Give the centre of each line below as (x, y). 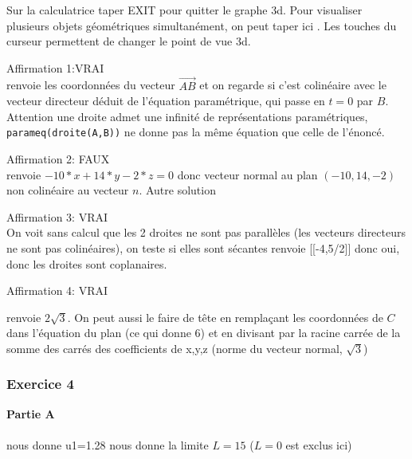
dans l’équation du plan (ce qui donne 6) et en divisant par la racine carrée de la (204, 333)
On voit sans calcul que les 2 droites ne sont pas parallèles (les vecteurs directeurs (206, 232)
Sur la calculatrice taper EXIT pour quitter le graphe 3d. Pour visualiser (184, 10)
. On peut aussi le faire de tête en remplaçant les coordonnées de (225, 317)
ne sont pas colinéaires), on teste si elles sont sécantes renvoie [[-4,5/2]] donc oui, (203, 248)
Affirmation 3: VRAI (57, 216)
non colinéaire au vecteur (68, 190)
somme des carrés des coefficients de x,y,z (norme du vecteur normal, (175, 348)
